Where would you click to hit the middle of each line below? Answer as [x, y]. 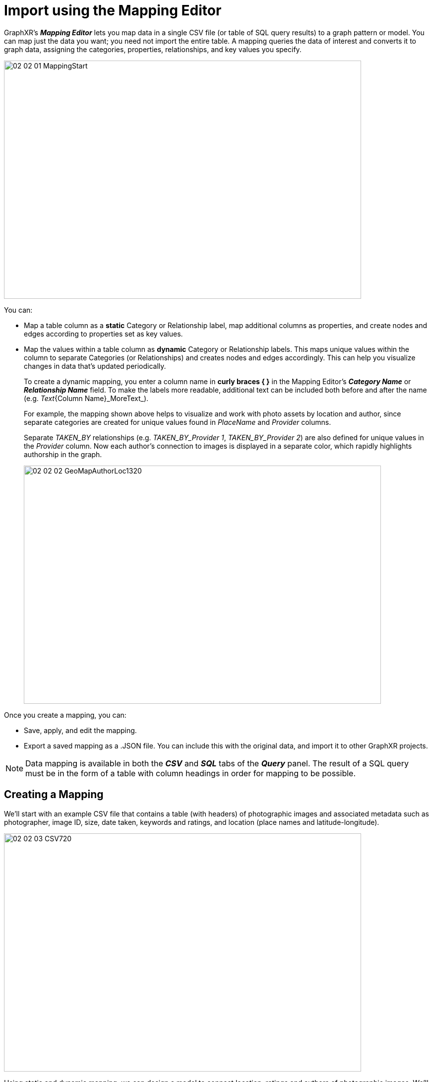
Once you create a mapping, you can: [65, 715]
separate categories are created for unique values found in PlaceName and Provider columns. [178, 422]
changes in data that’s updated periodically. [95, 366]
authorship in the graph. [63, 454]
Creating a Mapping [54, 795]
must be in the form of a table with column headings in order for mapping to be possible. [191, 773]
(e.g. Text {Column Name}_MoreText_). [86, 398]
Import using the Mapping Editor [113, 10]
